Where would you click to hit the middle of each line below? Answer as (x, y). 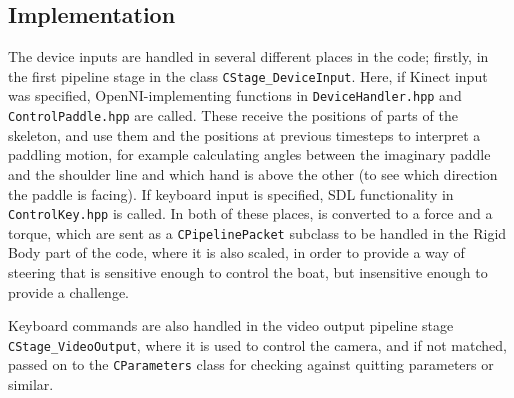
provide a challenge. (68, 291)
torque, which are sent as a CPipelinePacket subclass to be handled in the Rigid (257, 232)
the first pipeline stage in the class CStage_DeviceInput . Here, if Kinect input (248, 75)
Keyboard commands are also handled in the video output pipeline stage (231, 325)
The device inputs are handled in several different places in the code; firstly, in (248, 56)
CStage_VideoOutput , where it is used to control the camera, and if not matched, (257, 344)
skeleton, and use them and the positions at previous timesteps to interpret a (244, 134)
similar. (31, 384)
